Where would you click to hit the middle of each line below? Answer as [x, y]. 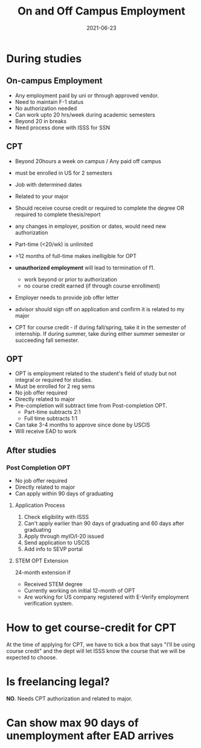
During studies [44, 58]
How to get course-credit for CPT [91, 628]
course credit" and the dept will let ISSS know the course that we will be [96, 651]
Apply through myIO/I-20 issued [64, 537]
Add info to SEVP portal [53, 549]
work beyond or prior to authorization [71, 279]
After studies [31, 450]
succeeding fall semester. [47, 340]
